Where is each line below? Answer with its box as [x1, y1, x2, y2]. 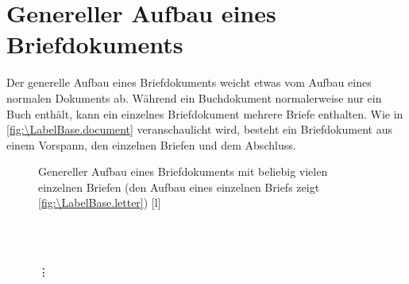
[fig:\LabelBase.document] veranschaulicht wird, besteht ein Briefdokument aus [6, 121, 392, 138]
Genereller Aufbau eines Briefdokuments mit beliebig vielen [38, 163, 328, 180]
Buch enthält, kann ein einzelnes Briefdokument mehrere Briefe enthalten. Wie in [6, 105, 403, 122]
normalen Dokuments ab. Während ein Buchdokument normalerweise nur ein [6, 89, 382, 106]
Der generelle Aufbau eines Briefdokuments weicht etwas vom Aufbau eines [6, 74, 372, 91]
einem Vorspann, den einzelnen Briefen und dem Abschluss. [6, 136, 296, 153]
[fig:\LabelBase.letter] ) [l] [38, 194, 161, 211]
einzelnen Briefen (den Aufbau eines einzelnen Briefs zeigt [38, 178, 320, 195]
